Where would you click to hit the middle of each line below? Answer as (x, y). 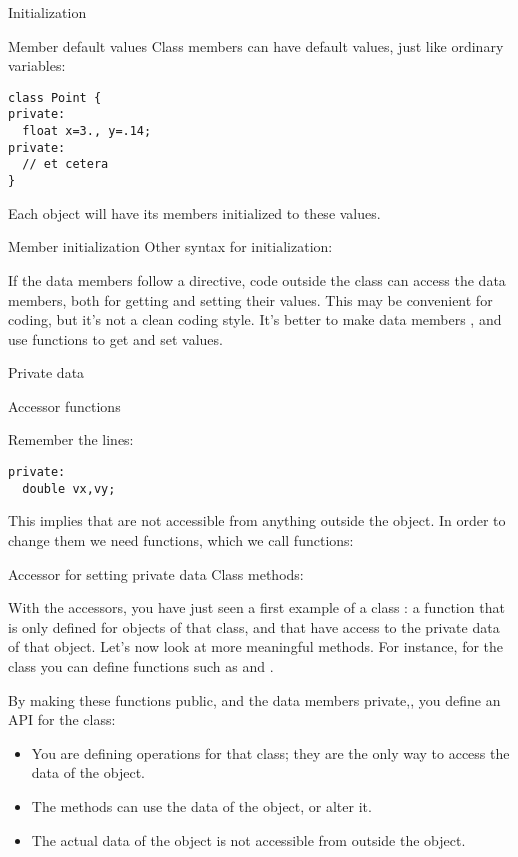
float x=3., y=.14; (87, 131)
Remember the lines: (71, 439)
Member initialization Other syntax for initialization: (170, 246)
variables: (37, 65)
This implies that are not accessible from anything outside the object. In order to (257, 520)
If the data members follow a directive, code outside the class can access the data (257, 279)
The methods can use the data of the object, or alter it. (201, 805)
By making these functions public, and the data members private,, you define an (254, 699)
